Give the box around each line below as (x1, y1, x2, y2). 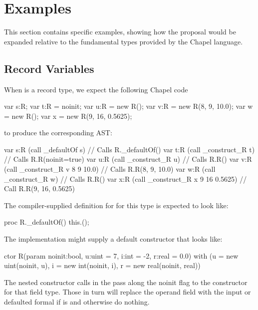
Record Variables (4, 60, 94, 76)
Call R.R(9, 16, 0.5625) (4, 183, 75, 194)
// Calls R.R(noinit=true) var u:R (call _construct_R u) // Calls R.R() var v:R (4, 154, 252, 164)
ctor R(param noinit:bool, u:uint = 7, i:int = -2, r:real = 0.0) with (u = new (4, 250, 239, 261)
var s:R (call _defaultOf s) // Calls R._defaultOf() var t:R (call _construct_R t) (4, 144, 255, 154)
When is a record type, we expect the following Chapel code (4, 84, 188, 94)
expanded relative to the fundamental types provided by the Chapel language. (4, 36, 243, 46)
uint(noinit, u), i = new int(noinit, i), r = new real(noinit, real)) (4, 260, 201, 271)
